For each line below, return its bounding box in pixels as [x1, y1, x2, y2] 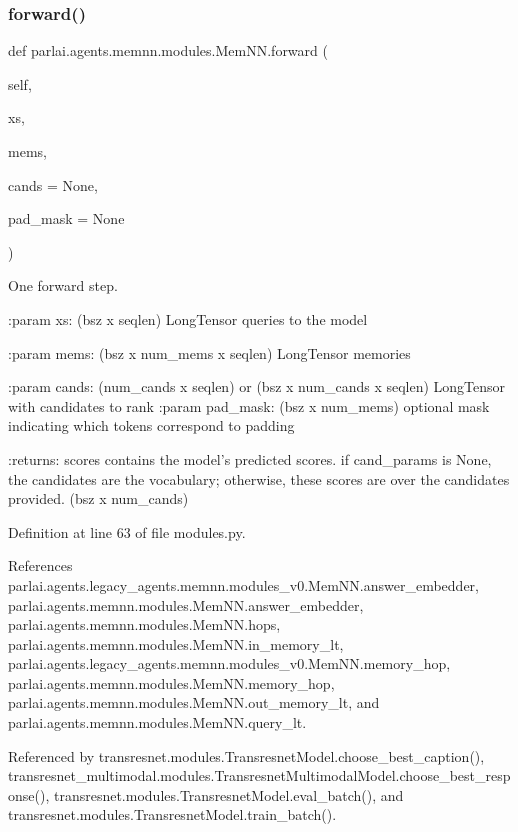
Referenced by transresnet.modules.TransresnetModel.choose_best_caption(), [8, 745, 485, 766]
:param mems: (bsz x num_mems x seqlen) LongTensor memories [8, 342, 411, 363]
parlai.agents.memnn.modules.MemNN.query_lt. [8, 712, 307, 733]
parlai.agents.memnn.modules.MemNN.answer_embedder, [8, 594, 364, 615]
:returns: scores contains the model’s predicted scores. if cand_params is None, [8, 448, 492, 469]
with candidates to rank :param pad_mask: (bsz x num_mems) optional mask [8, 395, 490, 416]
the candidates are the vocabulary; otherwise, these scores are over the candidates [8, 468, 510, 489]
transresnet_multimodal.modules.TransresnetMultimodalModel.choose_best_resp [8, 765, 511, 786]
